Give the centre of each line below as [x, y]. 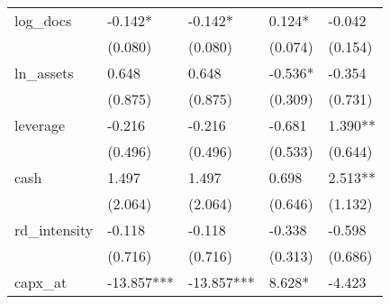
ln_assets [44, 73]
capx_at [41, 282]
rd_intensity [54, 230]
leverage [40, 125]
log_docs [43, 20]
